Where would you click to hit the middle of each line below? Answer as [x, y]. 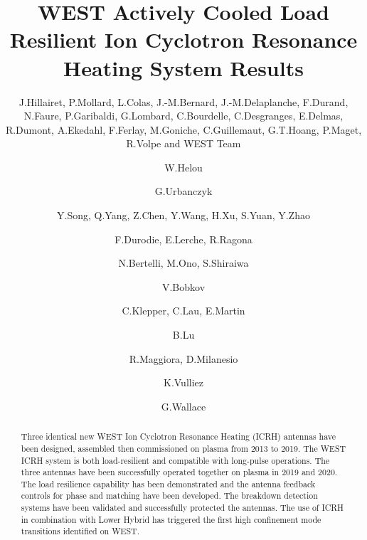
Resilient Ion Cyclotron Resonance [183, 39]
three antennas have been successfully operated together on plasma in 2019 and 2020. [179, 472]
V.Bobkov [183, 286]
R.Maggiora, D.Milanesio [183, 358]
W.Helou [183, 167]
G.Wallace [183, 406]
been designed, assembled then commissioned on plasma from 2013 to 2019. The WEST [183, 448]
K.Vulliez [183, 382]
